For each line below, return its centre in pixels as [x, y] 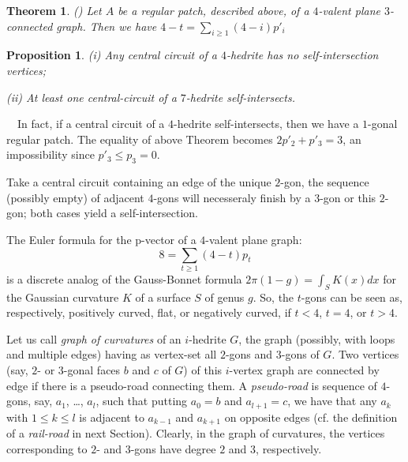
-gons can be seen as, [352, 297]
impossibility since [51, 154]
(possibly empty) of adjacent [75, 197]
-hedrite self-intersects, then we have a [266, 124]
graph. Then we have [107, 26]
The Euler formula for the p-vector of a [101, 239]
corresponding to [47, 448]
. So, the [273, 297]
